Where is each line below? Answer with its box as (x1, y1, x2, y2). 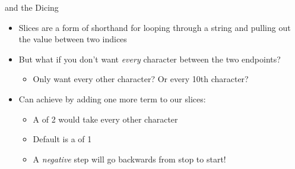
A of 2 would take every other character (33, 112, 178, 125)
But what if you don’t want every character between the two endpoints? (18, 52, 281, 65)
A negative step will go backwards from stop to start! (33, 152, 226, 165)
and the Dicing (5, 1, 59, 13)
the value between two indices (18, 33, 127, 45)
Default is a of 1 (33, 133, 92, 145)
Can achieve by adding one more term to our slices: (18, 92, 206, 105)
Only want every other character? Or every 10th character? (33, 73, 249, 85)
